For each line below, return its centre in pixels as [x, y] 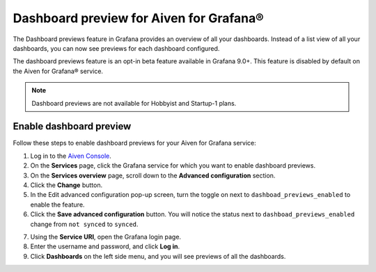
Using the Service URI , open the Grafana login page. [105, 237]
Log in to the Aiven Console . [71, 156]
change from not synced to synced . [84, 224]
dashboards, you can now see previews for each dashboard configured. [116, 48]
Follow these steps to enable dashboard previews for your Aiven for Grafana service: [135, 143]
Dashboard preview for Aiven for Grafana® [138, 18]
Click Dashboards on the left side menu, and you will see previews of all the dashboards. [158, 256]
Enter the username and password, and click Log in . [105, 246]
